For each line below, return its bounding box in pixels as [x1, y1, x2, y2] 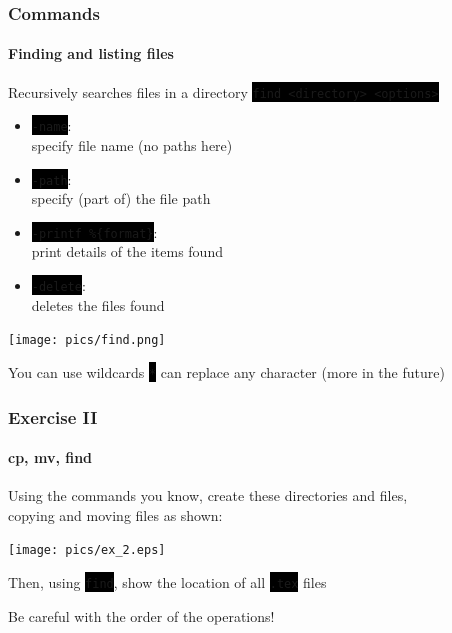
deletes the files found [31, 294, 165, 315]
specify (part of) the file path [31, 188, 211, 209]
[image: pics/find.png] [8, 333, 166, 348]
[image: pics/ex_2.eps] [8, 543, 166, 558]
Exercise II [8, 404, 98, 429]
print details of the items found [31, 241, 223, 262]
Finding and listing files [8, 43, 174, 64]
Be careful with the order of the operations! [8, 605, 275, 626]
